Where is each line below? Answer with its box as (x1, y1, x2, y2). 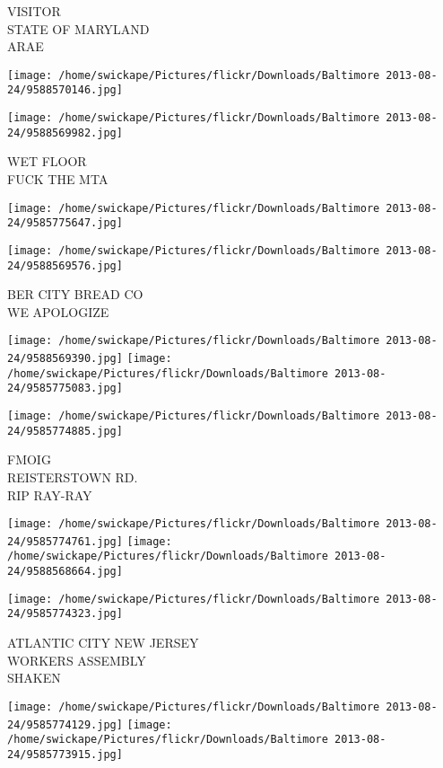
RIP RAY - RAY (7, 485, 92, 504)
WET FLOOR (7, 152, 87, 171)
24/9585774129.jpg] (7, 718, 123, 731)
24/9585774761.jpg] (7, 534, 123, 548)
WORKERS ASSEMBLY (7, 650, 146, 669)
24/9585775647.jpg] (7, 216, 123, 230)
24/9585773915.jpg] (7, 747, 123, 761)
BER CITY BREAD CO (7, 285, 143, 304)
